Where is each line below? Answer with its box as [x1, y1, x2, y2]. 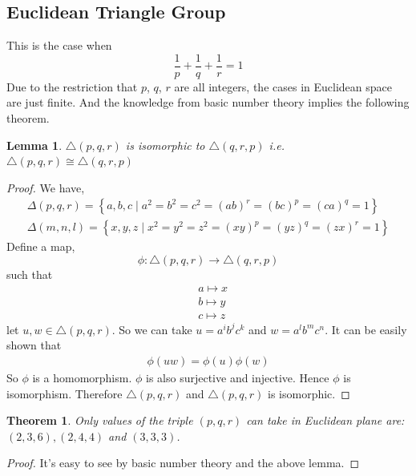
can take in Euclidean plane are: [246, 412, 405, 429]
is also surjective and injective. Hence [146, 369, 329, 385]
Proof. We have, [6, 179, 85, 196]
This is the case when [6, 37, 112, 54]
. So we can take [111, 321, 192, 337]
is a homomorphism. [32, 369, 132, 385]
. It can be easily [325, 321, 407, 337]
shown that [6, 337, 62, 353]
